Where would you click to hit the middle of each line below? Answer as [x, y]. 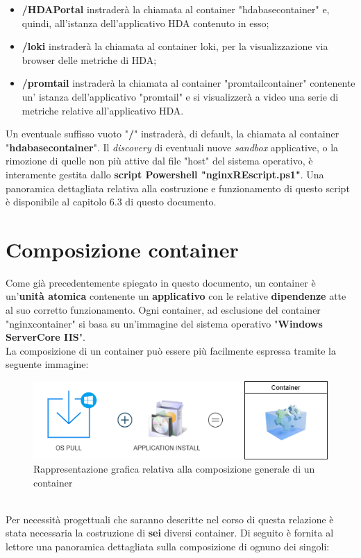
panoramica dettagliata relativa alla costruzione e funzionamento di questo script [178, 188]
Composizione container [122, 249]
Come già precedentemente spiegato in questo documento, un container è [161, 282]
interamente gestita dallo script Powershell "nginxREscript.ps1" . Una [165, 174]
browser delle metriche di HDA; [89, 59]
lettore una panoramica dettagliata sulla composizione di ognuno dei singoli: [168, 547]
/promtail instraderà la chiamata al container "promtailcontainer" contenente [188, 83]
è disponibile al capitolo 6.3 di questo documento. [111, 202]
